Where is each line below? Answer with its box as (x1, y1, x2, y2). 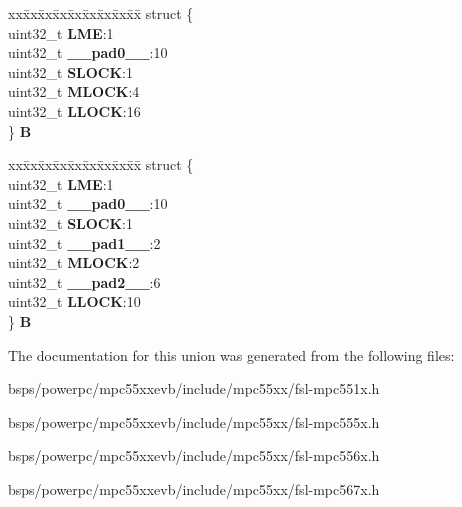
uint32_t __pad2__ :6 (8, 271, 161, 292)
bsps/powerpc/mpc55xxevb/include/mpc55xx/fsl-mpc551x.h (8, 378, 380, 399)
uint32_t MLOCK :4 (8, 81, 140, 102)
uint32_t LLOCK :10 (8, 291, 141, 312)
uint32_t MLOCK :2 (8, 252, 140, 273)
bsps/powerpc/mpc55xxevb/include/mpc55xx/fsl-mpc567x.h (8, 478, 380, 499)
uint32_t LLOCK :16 (8, 100, 141, 121)
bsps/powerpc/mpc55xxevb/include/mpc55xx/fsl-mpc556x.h (8, 445, 380, 466)
